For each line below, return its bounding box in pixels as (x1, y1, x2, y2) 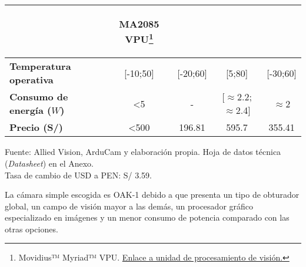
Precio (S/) (9, 120, 63, 134)
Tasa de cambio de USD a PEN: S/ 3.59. (5, 168, 152, 181)
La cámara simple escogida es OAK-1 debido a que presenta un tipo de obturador (5, 188, 300, 201)
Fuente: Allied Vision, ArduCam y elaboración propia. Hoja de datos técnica (5, 146, 281, 158)
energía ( (9, 103, 52, 117)
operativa (9, 73, 54, 87)
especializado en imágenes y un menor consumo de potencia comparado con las (5, 211, 290, 224)
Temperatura (9, 59, 71, 73)
